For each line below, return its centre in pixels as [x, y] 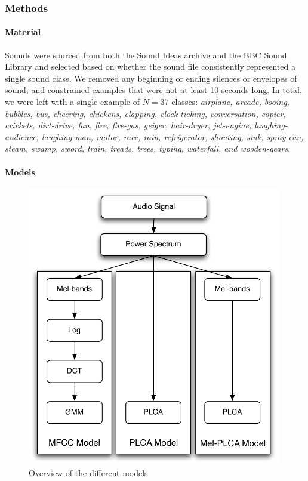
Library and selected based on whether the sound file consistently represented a [150, 67]
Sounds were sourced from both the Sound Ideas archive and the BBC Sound [146, 55]
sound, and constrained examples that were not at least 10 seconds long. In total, [153, 90]
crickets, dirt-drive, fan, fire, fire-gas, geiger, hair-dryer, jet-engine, [128, 125]
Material [23, 32]
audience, [22, 136]
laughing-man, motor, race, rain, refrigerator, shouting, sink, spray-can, [173, 136]
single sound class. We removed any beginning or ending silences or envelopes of [151, 78]
